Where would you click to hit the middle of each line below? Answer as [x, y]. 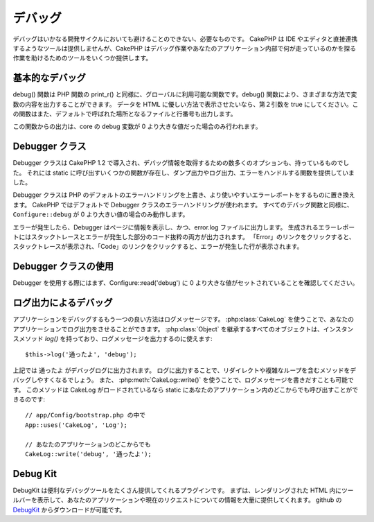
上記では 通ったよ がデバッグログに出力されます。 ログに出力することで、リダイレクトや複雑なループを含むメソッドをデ [185, 370]
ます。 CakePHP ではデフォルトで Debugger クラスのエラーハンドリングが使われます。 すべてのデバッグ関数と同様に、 [183, 205]
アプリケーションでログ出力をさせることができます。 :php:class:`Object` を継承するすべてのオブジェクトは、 [168, 329]
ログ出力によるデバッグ [63, 303]
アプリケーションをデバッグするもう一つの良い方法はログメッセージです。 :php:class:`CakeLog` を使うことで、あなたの [184, 320]
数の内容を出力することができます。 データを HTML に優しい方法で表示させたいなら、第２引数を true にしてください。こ [186, 104]
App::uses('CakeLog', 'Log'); [77, 425]
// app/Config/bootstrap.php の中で [86, 415]
